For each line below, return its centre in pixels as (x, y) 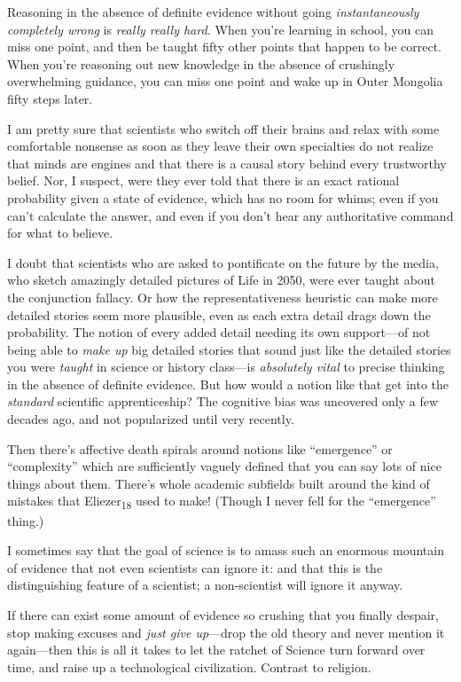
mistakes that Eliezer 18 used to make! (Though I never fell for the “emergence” (222, 502)
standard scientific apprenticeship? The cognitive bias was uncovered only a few (223, 401)
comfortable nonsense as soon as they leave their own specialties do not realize (220, 146)
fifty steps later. (50, 98)
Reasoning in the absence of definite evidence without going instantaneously (213, 12)
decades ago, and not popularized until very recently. (151, 419)
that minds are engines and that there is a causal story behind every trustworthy (227, 163)
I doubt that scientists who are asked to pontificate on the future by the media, (223, 262)
